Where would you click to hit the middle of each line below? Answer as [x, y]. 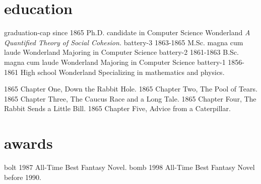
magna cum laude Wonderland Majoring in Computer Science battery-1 [115, 62]
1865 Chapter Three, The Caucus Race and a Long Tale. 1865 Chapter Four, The [130, 98]
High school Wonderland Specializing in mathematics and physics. [122, 72]
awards [28, 143]
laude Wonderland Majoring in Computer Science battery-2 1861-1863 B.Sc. [121, 52]
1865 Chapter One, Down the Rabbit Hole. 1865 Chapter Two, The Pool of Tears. [131, 89]
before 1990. [23, 177]
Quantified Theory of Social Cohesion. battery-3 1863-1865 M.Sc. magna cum [124, 42]
